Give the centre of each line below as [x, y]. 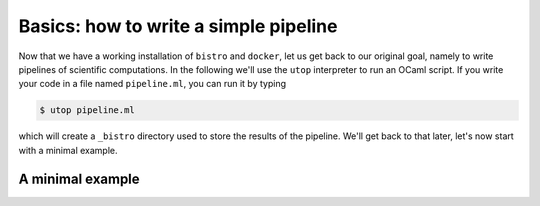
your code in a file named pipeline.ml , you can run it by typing [152, 84]
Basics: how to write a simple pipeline [178, 26]
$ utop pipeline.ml [87, 110]
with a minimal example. [68, 150]
